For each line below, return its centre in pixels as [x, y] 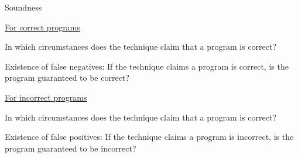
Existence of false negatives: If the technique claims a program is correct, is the [147, 66]
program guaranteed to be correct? [67, 78]
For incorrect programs [46, 97]
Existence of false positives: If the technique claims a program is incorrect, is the [149, 137]
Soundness [23, 7]
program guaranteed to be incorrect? [71, 148]
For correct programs [42, 27]
